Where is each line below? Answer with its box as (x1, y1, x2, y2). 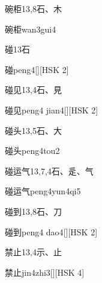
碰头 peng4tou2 (5, 144, 60, 157)
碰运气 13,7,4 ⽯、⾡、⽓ (5, 164, 94, 177)
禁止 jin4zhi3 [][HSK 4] (5, 266, 85, 278)
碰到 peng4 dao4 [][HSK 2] (5, 225, 98, 238)
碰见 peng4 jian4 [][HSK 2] (5, 103, 98, 116)
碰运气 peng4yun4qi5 (5, 185, 81, 197)
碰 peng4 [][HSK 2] (5, 63, 69, 75)
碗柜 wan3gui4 (5, 22, 56, 35)
